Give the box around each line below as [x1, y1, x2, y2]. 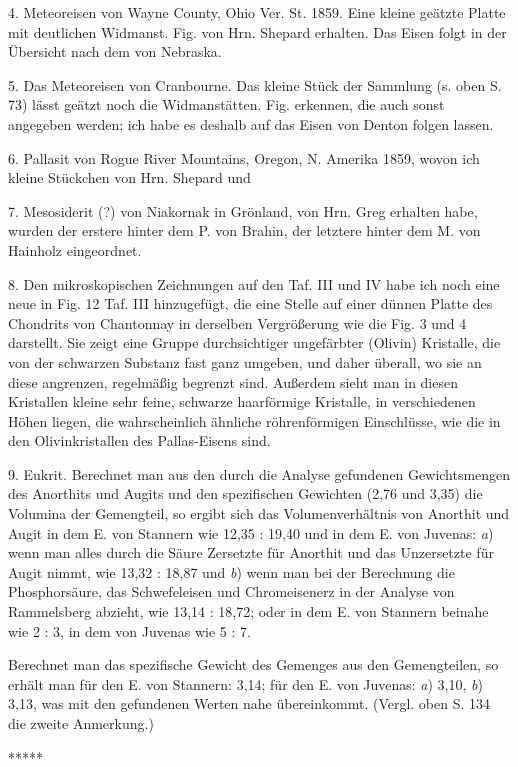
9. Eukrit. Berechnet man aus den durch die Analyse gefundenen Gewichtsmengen [8, 463, 511, 484]
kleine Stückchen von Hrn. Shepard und [8, 167, 251, 188]
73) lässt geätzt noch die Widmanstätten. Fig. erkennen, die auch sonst [8, 94, 445, 115]
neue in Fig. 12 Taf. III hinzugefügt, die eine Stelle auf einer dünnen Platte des [8, 293, 493, 314]
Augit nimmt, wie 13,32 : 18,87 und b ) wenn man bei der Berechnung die [8, 561, 455, 582]
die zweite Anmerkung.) [8, 713, 154, 733]
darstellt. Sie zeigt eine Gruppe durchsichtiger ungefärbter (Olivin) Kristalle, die [8, 332, 501, 353]
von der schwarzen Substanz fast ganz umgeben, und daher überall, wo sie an [8, 351, 482, 372]
